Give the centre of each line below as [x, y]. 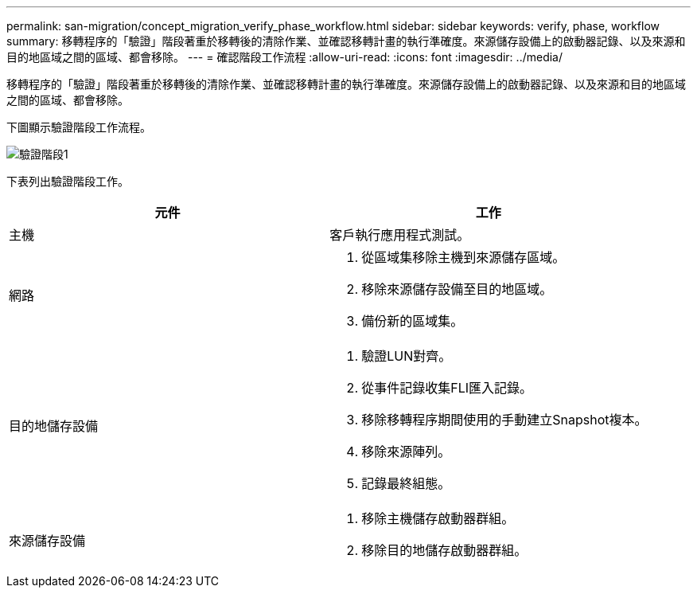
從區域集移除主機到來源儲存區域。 [463, 257]
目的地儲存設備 [54, 426]
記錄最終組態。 [406, 483]
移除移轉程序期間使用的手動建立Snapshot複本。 [504, 420]
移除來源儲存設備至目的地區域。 [457, 289]
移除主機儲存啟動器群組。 [438, 518]
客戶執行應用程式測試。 [400, 235]
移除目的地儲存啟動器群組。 [444, 550]
